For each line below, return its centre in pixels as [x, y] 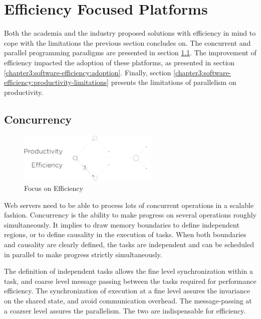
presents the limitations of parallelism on [174, 82]
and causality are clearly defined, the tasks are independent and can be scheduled [129, 244]
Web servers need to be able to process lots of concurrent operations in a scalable [129, 205]
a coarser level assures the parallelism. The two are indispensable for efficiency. [125, 310]
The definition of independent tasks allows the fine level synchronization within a [128, 271]
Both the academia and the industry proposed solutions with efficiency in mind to [130, 33]
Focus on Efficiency [54, 188]
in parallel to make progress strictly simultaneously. [83, 254]
